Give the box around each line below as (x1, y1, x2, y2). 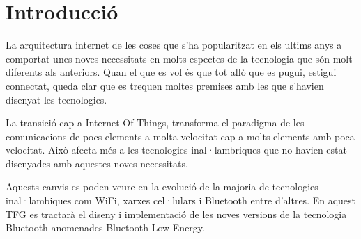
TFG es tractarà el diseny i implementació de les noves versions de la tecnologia (6, 206, 347, 221)
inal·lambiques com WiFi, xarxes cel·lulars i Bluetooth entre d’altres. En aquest (6, 193, 356, 208)
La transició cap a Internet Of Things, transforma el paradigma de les (6, 115, 305, 130)
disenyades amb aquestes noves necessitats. (6, 156, 188, 170)
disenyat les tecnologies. (6, 92, 107, 106)
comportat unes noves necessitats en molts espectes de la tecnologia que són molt (6, 51, 353, 65)
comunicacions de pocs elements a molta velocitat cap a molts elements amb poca (6, 129, 355, 143)
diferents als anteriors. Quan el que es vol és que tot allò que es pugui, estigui (6, 65, 337, 79)
